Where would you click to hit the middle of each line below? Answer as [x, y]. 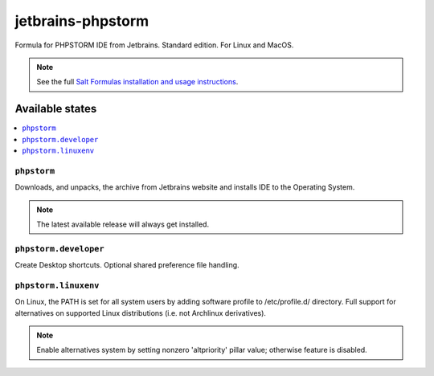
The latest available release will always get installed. [123, 224]
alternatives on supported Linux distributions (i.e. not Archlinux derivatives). [141, 313]
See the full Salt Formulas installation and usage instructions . [137, 82]
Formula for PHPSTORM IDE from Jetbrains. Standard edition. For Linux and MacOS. [154, 45]
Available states [56, 109]
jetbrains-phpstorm [82, 21]
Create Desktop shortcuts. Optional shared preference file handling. [127, 265]
